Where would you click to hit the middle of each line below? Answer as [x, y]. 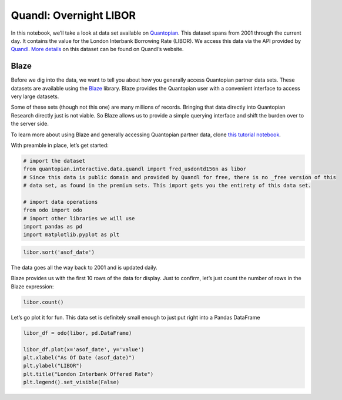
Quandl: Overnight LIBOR [73, 15]
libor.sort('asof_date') [59, 252]
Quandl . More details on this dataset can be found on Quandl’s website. [97, 49]
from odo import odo [53, 210]
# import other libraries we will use [79, 218]
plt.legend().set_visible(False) [71, 382]
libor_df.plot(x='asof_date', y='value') [84, 349]
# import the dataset [54, 161]
